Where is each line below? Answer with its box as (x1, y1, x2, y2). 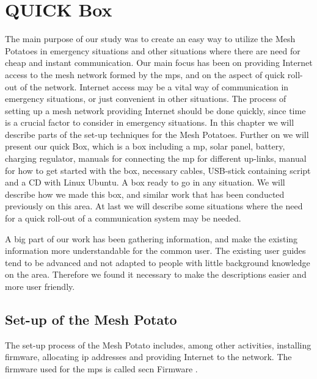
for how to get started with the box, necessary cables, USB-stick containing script (5, 164, 311, 176)
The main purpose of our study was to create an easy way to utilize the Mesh (5, 32, 296, 45)
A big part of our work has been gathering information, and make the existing (5, 232, 298, 245)
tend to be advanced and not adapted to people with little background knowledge (5, 256, 310, 269)
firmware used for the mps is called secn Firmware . (5, 362, 198, 375)
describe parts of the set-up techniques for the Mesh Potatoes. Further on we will (5, 128, 309, 140)
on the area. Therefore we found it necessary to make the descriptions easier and (5, 268, 307, 281)
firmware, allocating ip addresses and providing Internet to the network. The (5, 350, 292, 363)
